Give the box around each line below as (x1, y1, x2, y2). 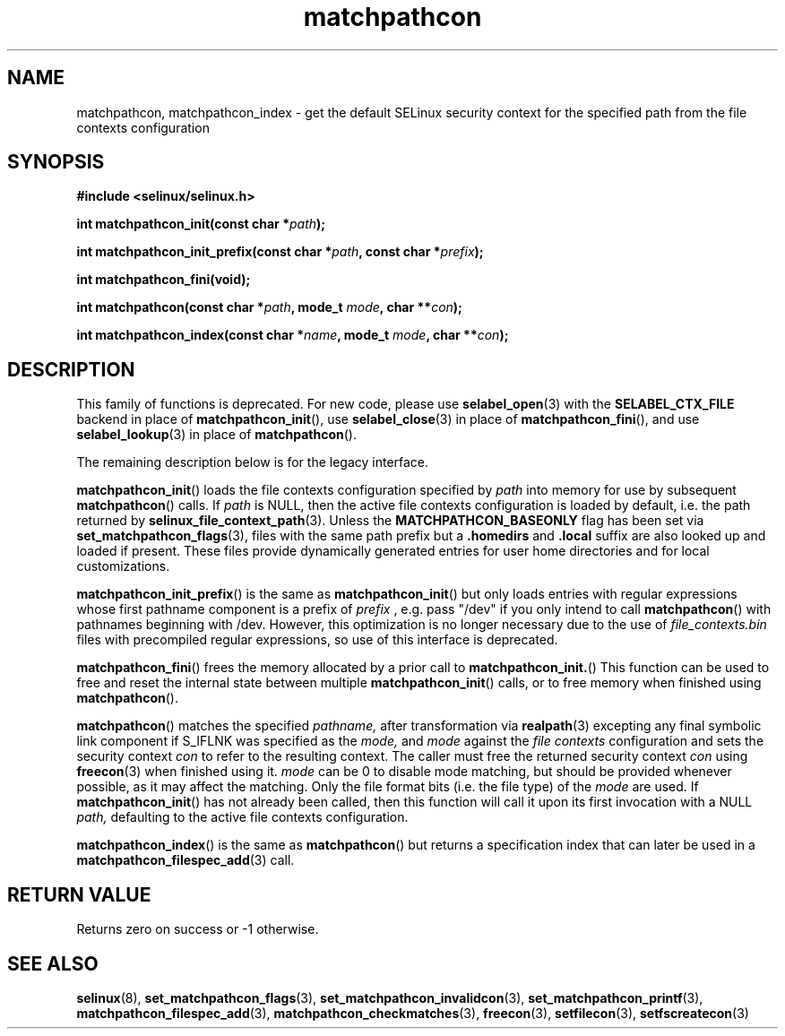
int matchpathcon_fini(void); (76, 272, 251, 288)
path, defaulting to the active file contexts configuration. (76, 809, 409, 825)
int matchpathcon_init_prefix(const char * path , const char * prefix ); (76, 244, 484, 260)
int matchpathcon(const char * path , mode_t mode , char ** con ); (76, 299, 462, 315)
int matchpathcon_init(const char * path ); (76, 216, 326, 232)
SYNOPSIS (7, 151, 105, 174)
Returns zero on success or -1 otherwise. (76, 921, 319, 937)
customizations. (76, 558, 170, 574)
